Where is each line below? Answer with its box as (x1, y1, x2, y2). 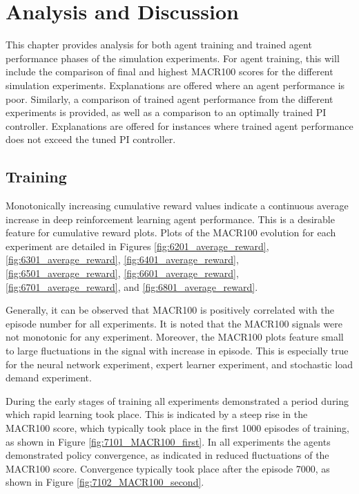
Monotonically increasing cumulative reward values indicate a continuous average (6, 198, 349, 213)
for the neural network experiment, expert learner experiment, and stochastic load (6, 357, 353, 371)
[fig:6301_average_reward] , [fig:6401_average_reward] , (6, 252, 239, 267)
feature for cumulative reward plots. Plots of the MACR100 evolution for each (6, 225, 336, 240)
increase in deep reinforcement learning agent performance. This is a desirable (6, 211, 335, 226)
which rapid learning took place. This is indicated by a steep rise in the (6, 407, 308, 421)
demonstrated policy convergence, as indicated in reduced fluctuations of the (6, 448, 329, 462)
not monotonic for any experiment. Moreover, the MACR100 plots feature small (6, 330, 344, 344)
